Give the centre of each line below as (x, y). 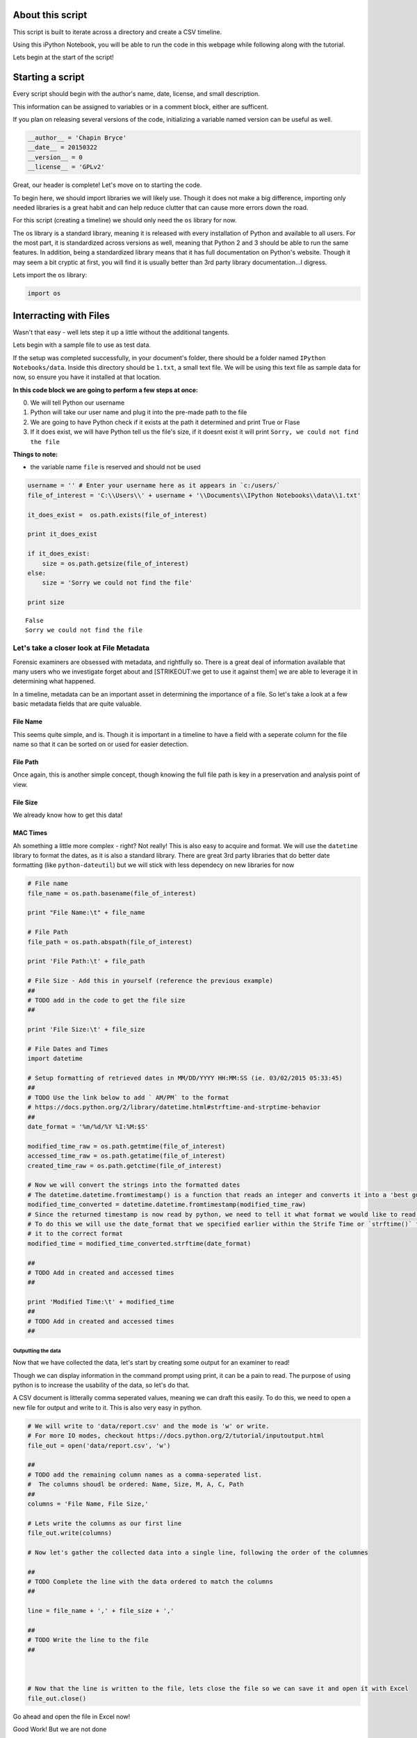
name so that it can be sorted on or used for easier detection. (101, 744)
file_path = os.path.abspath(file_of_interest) (110, 942)
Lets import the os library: (50, 275)
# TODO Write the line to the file (88, 1640)
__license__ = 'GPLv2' (66, 167)
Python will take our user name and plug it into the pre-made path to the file (139, 412)
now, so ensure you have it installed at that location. (87, 377)
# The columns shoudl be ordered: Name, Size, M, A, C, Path (136, 1485)
